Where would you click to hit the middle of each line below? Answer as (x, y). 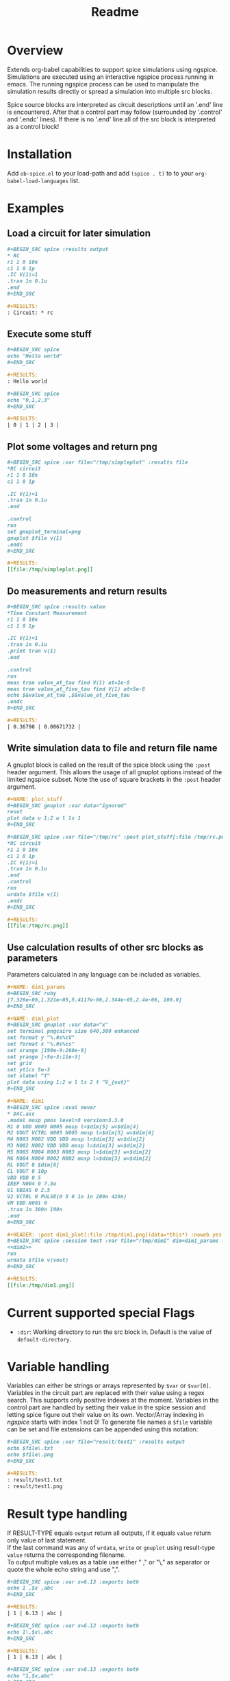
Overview (35, 50)
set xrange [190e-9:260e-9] (47, 1050)
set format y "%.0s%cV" (41, 1038)
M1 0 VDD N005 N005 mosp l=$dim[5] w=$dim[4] (73, 1126)
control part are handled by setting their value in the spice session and (106, 1407)
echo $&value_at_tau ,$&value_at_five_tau (68, 695)
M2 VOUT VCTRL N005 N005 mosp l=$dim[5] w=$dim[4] (81, 1133)
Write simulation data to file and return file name (112, 748)
